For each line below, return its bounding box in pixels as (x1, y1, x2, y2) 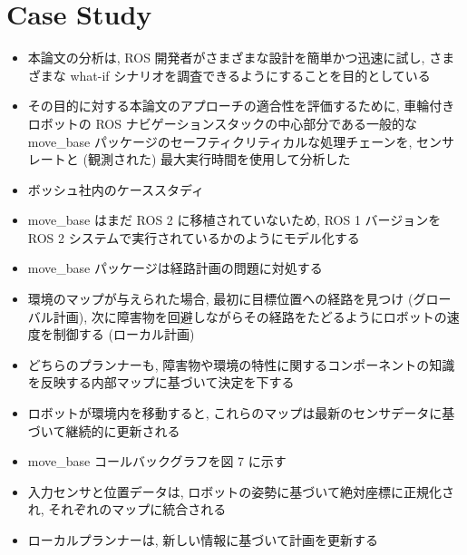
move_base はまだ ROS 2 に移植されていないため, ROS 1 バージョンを (27, 210, 442, 229)
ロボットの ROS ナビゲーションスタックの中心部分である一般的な (27, 113, 418, 132)
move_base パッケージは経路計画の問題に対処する (27, 258, 323, 277)
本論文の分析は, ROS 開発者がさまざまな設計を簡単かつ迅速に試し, (27, 48, 425, 67)
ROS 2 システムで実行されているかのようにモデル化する (27, 228, 360, 247)
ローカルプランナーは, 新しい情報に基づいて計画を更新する (27, 531, 378, 549)
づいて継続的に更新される (27, 421, 180, 440)
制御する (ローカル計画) (53, 325, 195, 344)
